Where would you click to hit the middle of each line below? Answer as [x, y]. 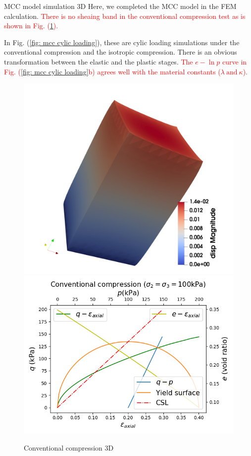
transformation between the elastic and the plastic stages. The [99, 61]
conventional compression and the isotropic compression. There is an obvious [121, 52]
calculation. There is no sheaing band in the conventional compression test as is [125, 16]
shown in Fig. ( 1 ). [31, 26]
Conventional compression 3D [69, 447]
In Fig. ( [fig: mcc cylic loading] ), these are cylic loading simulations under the [122, 42]
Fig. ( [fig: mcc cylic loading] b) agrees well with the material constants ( [112, 71]
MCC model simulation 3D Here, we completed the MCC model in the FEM [120, 6]
